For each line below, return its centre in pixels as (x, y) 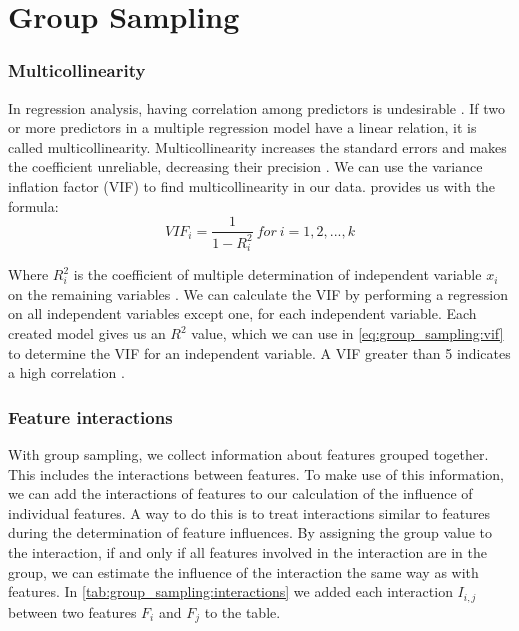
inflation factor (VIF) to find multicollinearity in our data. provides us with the (252, 185)
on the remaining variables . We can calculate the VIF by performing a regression (258, 293)
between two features (72, 611)
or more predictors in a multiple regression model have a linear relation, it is (242, 127)
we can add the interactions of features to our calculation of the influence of (240, 493)
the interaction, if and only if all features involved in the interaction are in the (247, 552)
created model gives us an (87, 333)
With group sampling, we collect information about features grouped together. (248, 454)
